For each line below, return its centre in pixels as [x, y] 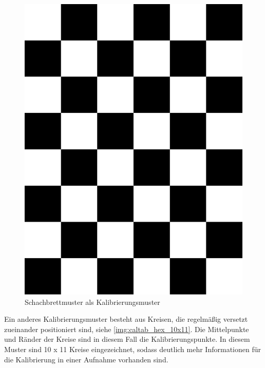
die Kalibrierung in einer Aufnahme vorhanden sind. [86, 359]
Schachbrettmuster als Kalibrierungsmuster [92, 302]
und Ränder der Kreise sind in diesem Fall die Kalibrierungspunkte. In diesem [127, 339]
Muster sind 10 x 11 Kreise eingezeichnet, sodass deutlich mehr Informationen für [132, 349]
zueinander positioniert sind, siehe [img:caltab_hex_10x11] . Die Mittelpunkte [127, 329]
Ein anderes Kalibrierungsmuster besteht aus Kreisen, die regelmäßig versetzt [126, 319]
